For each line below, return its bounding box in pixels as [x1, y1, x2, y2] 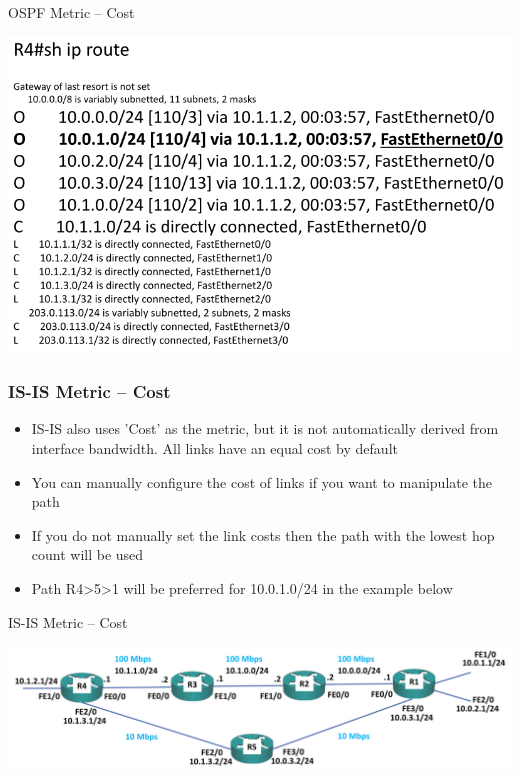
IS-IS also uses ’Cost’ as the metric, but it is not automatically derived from [31, 418, 499, 439]
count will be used [31, 544, 144, 565]
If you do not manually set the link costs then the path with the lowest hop [31, 524, 495, 545]
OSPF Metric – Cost [8, 2, 135, 22]
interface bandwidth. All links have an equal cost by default [31, 437, 398, 458]
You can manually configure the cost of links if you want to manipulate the [31, 471, 493, 492]
